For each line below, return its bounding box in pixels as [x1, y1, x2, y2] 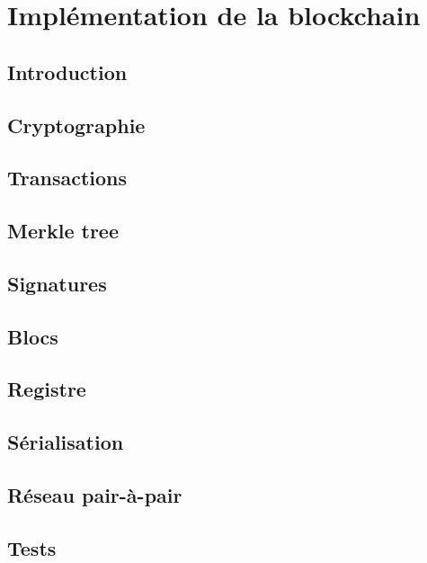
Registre [7, 375, 86, 403]
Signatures [7, 269, 107, 297]
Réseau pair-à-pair [7, 481, 182, 509]
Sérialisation [7, 428, 124, 456]
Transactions [7, 164, 128, 192]
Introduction [7, 58, 128, 85]
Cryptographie [7, 111, 146, 139]
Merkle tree [7, 217, 119, 245]
